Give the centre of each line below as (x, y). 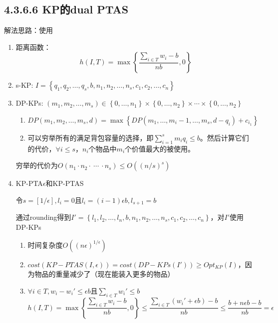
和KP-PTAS (65, 183)
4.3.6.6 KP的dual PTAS (66, 9)
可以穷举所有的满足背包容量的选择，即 (91, 137)
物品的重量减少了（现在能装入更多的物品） (105, 274)
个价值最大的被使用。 (160, 148)
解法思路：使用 (28, 30)
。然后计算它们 (224, 137)
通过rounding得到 (43, 217)
